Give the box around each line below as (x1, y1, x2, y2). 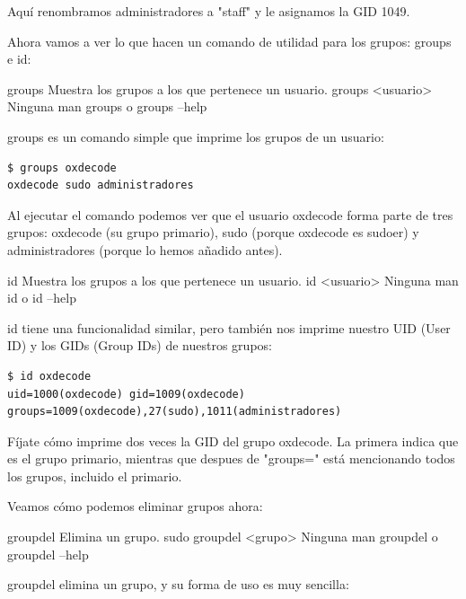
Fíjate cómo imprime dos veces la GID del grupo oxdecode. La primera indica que (7, 431, 459, 450)
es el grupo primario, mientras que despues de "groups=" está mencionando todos (7, 449, 455, 468)
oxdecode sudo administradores (7, 179, 194, 192)
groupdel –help (7, 544, 89, 563)
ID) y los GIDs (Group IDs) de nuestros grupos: (7, 336, 272, 355)
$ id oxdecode (7, 369, 92, 383)
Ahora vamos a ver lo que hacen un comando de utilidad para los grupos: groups (7, 31, 452, 50)
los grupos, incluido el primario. (7, 466, 182, 485)
